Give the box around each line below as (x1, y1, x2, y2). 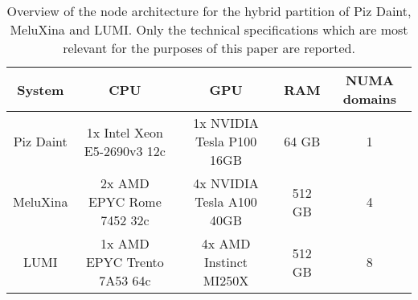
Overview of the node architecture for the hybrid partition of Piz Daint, (6, 2, 412, 20)
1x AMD (100, 234, 150, 253)
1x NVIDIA (193, 113, 259, 132)
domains (342, 89, 396, 108)
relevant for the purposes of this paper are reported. (63, 39, 355, 57)
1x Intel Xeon (86, 122, 163, 142)
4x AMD (201, 234, 251, 253)
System (17, 80, 64, 99)
